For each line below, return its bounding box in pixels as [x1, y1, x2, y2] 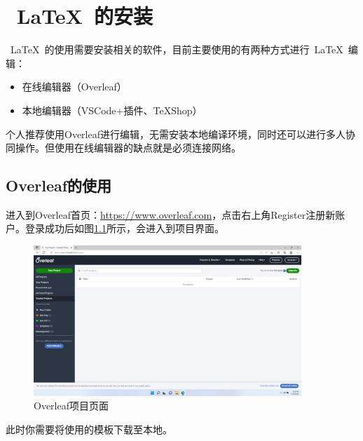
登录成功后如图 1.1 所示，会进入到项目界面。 [25, 221, 224, 236]
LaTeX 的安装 [17, 1, 153, 30]
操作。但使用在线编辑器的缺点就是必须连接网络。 [15, 140, 241, 155]
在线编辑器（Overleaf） [22, 79, 127, 94]
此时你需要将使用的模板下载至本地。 [6, 421, 172, 436]
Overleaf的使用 [6, 175, 112, 196]
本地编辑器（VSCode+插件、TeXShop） [22, 102, 203, 117]
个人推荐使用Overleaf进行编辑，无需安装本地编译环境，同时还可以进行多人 [6, 126, 345, 141]
